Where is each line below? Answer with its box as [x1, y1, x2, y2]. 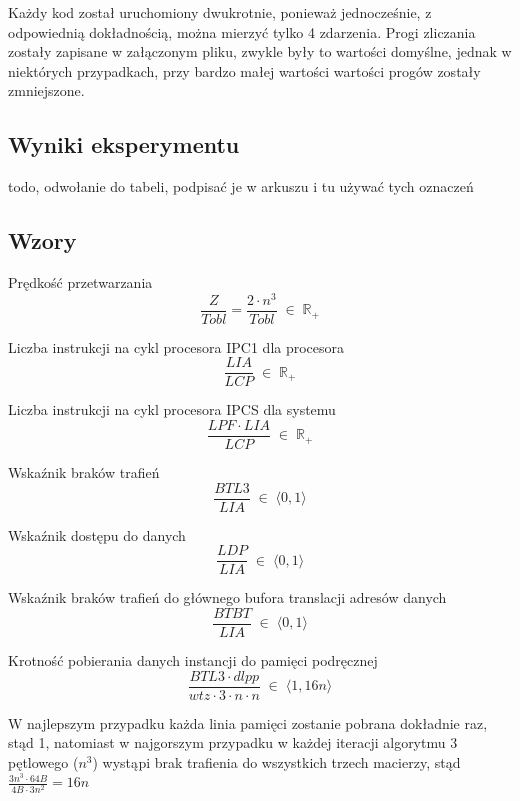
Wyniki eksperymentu [8, 129, 240, 160]
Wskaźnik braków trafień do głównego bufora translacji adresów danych [8, 587, 447, 608]
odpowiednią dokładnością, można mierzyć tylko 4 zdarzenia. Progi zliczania [8, 21, 476, 42]
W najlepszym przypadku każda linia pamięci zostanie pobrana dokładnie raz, [8, 712, 488, 733]
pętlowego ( [8, 751, 79, 772]
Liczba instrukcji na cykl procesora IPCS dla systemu [8, 399, 336, 420]
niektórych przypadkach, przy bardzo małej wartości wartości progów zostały [8, 60, 481, 81]
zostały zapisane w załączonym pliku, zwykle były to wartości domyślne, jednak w [8, 41, 512, 62]
